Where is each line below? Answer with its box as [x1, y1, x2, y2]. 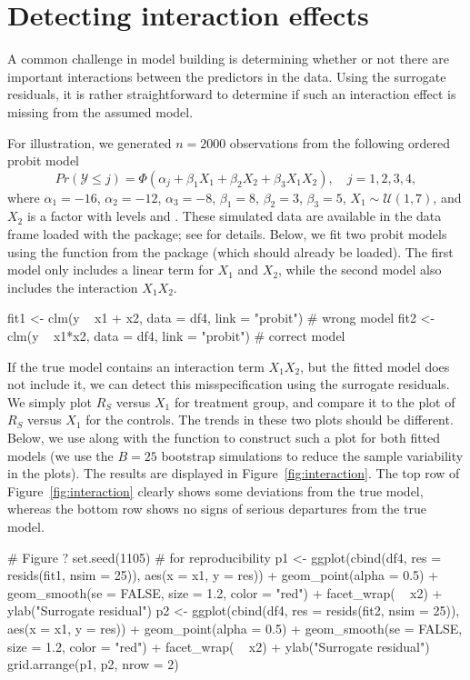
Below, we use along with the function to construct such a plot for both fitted [7, 428, 441, 447]
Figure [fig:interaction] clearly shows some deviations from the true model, [7, 481, 424, 500]
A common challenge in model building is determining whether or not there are [7, 49, 449, 68]
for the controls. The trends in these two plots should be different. [85, 410, 454, 429]
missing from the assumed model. [7, 102, 194, 121]
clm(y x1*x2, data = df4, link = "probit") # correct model [7, 326, 345, 345]
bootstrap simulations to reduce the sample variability [161, 445, 464, 465]
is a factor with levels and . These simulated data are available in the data [26, 206, 442, 225]
